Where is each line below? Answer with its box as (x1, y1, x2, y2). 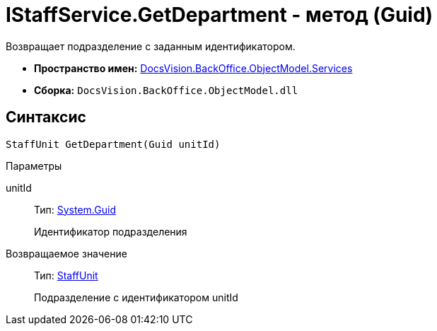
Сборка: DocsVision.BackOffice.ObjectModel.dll (34, 83, 298, 96)
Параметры (6, 159, 62, 172)
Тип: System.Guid (34, 203, 116, 216)
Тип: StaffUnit (34, 269, 98, 281)
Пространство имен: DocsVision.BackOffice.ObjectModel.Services (34, 62, 353, 74)
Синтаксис (6, 108, 86, 127)
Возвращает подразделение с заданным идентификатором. (6, 40, 296, 52)
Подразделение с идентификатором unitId (34, 291, 238, 303)
